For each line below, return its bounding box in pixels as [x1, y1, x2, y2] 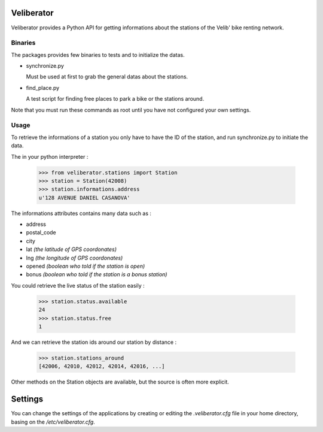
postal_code [26, 229, 56, 236]
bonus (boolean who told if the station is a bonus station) [26, 271, 167, 278]
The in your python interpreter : [11, 153, 89, 160]
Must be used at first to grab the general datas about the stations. [26, 73, 188, 80]
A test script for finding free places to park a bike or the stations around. [26, 95, 205, 102]
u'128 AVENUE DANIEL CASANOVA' [38, 194, 131, 201]
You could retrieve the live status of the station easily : [11, 282, 145, 289]
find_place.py [26, 84, 60, 91]
